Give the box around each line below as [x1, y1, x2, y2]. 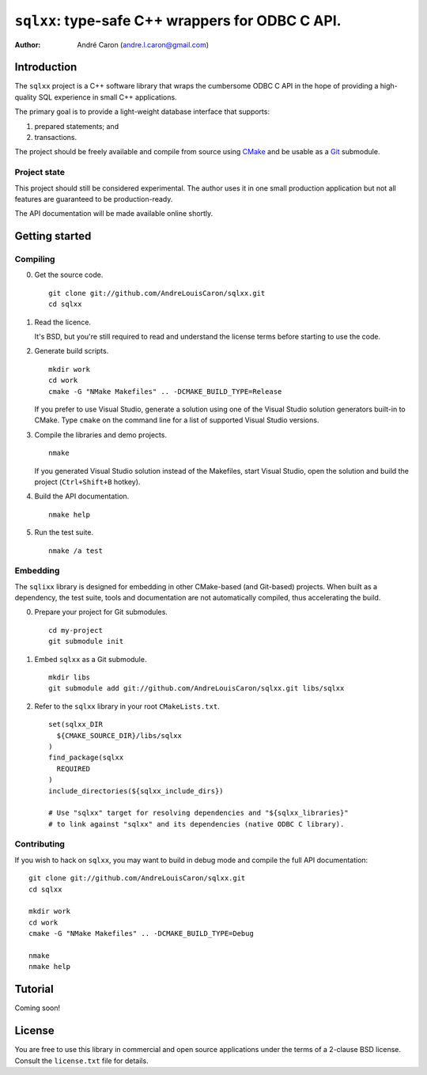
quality [14, 92, 37, 102]
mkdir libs [48, 673, 91, 682]
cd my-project [48, 626, 103, 634]
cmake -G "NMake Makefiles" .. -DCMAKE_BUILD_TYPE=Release [48, 387, 282, 396]
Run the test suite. [34, 528, 94, 537]
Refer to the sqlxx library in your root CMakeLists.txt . [34, 701, 221, 711]
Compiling [14, 254, 55, 265]
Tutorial [14, 982, 55, 996]
